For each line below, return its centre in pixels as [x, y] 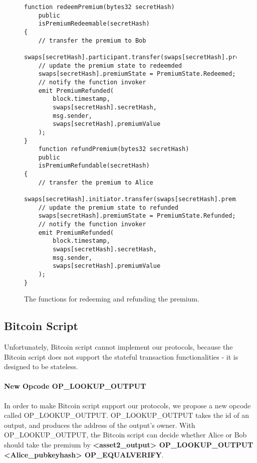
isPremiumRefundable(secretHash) [94, 166]
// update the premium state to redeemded [110, 65]
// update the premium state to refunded [108, 207]
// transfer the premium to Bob [92, 40]
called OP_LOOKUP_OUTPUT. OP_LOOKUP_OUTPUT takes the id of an [126, 415]
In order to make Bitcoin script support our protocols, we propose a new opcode [127, 405]
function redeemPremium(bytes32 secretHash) [99, 7]
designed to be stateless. [41, 366]
